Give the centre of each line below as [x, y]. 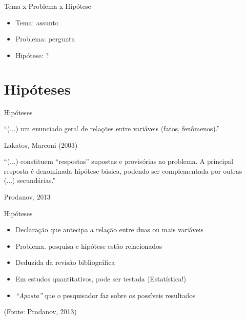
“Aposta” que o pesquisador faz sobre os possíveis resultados [105, 295]
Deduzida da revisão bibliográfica [65, 262]
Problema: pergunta [45, 39]
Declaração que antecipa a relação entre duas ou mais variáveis [109, 230]
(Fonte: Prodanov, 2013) [41, 311]
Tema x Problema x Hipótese [48, 6]
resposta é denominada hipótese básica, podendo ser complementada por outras [123, 170]
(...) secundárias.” [30, 180]
